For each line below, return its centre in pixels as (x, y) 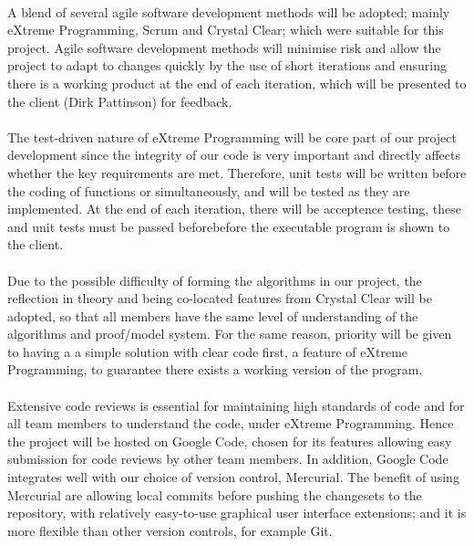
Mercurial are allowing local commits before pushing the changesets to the (215, 494)
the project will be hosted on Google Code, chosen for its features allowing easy (230, 441)
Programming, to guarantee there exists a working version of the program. (215, 369)
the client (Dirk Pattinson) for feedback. (120, 101)
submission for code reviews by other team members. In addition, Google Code (228, 459)
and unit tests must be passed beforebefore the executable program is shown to (229, 226)
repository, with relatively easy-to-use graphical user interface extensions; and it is (237, 513)
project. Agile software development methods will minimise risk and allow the (224, 47)
